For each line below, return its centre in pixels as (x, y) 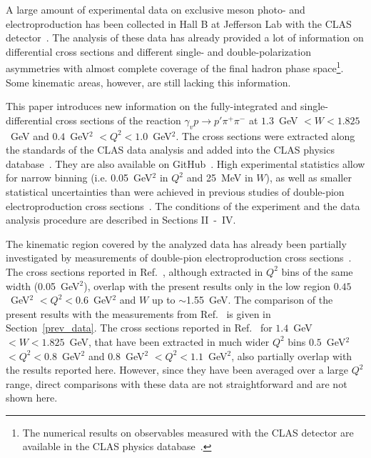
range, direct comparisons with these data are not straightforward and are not (177, 383)
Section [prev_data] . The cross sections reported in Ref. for (139, 328)
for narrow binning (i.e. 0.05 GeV (79, 178)
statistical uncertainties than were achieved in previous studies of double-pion (175, 191)
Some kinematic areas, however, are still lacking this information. (148, 82)
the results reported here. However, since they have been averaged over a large (177, 370)
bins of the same (317, 271)
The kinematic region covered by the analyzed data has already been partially (176, 243)
